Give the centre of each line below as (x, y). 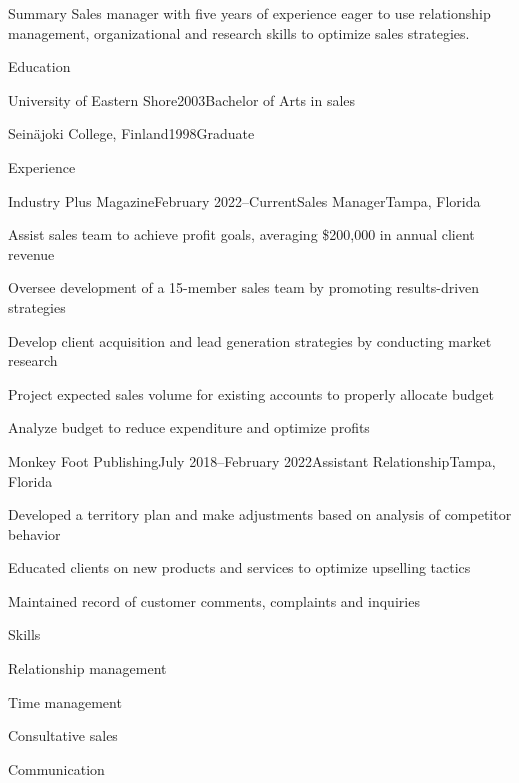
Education (39, 66)
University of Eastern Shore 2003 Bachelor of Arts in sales (182, 99)
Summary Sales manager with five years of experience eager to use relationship (249, 13)
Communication (56, 768)
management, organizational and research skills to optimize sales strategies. (239, 32)
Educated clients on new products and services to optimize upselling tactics (239, 567)
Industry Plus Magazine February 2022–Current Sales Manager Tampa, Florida (244, 200)
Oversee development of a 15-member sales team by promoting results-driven (244, 287)
